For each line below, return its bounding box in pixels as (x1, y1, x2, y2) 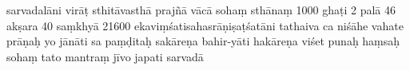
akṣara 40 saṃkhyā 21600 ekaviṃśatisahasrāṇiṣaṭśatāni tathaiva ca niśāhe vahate (6, 17, 404, 33)
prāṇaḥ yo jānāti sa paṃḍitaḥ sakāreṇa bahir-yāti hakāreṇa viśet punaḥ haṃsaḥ (6, 33, 400, 49)
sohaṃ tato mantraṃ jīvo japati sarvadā (6, 48, 204, 64)
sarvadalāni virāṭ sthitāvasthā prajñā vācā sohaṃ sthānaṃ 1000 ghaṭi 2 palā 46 (6, 2, 396, 17)
